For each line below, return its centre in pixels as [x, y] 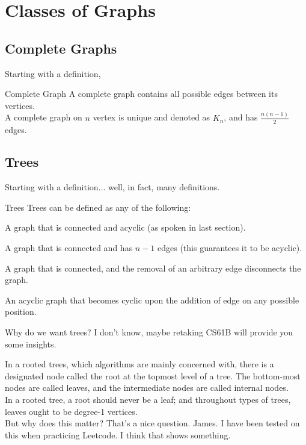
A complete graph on [44, 117]
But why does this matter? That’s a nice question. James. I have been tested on [152, 423]
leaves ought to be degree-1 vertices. [71, 411]
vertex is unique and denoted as [151, 117]
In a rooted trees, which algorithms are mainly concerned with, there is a [139, 364]
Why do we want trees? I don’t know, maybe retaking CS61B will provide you [149, 332]
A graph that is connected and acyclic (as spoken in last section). [125, 227]
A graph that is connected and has [69, 248]
